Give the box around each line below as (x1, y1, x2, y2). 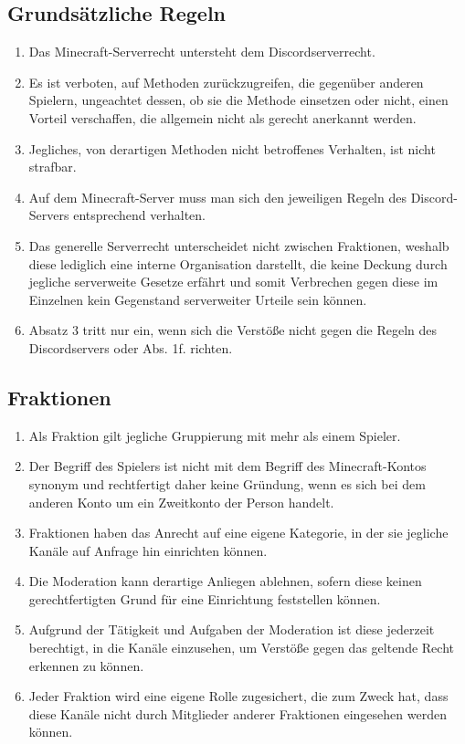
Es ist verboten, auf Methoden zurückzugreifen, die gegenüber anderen (28, 72, 424, 91)
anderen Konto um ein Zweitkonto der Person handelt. (28, 492, 334, 511)
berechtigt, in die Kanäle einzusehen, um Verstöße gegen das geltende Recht (28, 638, 454, 657)
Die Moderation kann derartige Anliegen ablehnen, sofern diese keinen (28, 571, 422, 591)
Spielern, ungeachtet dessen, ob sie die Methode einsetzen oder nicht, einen (28, 90, 449, 110)
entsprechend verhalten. (73, 205, 206, 225)
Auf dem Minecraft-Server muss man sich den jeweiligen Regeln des (28, 187, 407, 206)
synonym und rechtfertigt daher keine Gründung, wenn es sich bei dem (28, 474, 426, 493)
